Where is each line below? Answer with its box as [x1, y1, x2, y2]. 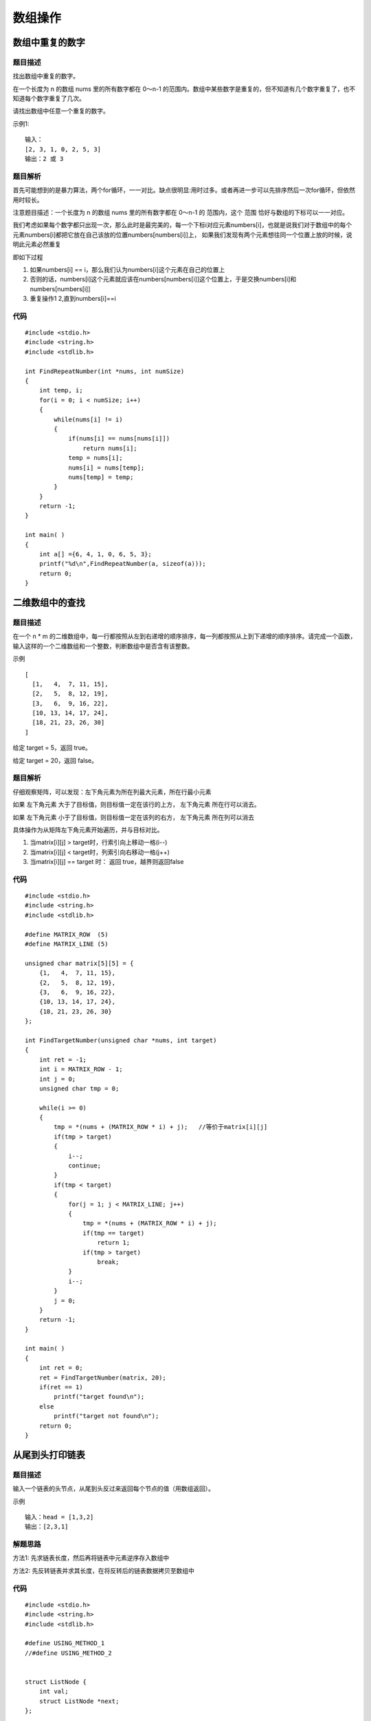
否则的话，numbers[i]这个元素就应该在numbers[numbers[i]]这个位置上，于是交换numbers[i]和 [30, 275, 297, 284]
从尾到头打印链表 [12, 1449, 85, 1461]
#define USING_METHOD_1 [25, 1639, 105, 1647]
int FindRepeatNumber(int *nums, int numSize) [25, 367, 185, 375]
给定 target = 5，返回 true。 [12, 743, 92, 752]
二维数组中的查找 [12, 597, 85, 609]
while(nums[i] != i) [54, 415, 123, 423]
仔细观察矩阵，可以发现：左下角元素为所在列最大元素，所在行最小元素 [12, 788, 212, 796]
